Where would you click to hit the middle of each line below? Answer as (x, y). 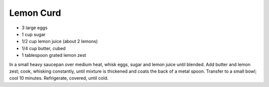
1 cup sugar (34, 34)
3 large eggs (35, 28)
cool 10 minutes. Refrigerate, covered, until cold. (59, 78)
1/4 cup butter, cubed (44, 48)
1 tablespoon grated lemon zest (54, 55)
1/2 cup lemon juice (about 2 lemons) (60, 42)
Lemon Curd (35, 13)
